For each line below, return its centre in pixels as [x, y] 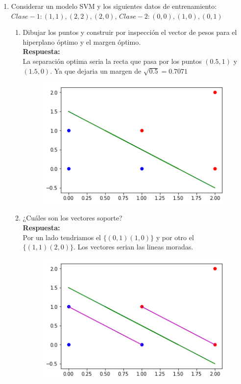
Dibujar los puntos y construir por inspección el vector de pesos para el [130, 32]
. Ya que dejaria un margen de [96, 70]
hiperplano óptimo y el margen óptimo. [82, 41]
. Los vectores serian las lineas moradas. [133, 247]
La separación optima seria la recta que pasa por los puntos [112, 61]
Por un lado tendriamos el [62, 237]
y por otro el [175, 237]
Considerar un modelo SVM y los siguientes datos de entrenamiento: [114, 6]
